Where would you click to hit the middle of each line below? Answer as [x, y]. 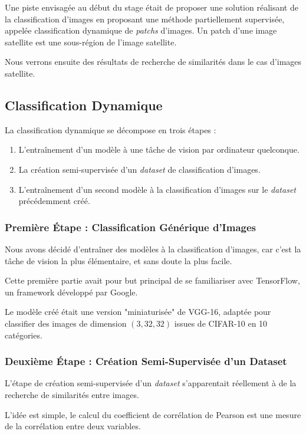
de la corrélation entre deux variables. [73, 426]
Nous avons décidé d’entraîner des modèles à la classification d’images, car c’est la [153, 249]
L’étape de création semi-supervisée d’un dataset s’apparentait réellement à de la [151, 383]
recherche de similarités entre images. [72, 394]
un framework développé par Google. [71, 292]
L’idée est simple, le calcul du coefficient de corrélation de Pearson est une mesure [153, 414]
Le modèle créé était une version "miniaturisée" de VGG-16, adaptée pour [138, 312]
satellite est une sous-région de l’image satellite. [91, 42]
